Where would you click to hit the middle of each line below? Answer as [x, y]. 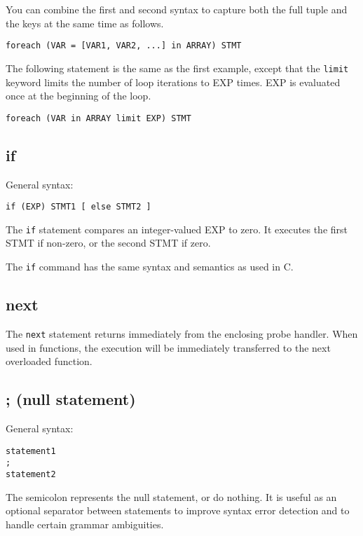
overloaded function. [49, 361]
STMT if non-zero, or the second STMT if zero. [108, 243]
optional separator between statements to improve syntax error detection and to [178, 510]
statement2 [31, 474]
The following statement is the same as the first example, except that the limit [177, 68]
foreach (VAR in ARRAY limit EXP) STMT [98, 118]
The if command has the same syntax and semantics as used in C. [150, 267]
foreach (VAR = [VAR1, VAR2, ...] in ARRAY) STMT [124, 46]
